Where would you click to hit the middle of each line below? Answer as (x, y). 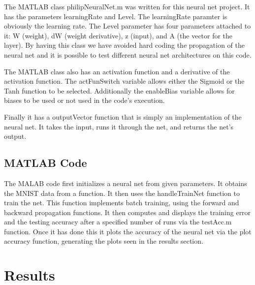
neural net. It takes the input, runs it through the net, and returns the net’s (119, 126)
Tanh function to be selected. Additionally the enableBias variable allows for (119, 90)
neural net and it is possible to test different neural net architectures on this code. (128, 54)
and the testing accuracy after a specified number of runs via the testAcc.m (118, 222)
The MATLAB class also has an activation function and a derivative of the (117, 71)
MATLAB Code (46, 163)
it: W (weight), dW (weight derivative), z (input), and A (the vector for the (118, 35)
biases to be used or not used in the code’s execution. (84, 100)
